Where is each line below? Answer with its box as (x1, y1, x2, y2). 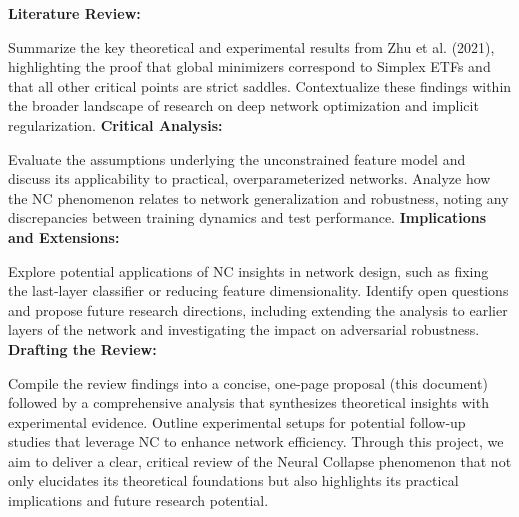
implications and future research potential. (8, 490, 269, 511)
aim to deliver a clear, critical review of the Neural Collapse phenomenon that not (8, 450, 512, 471)
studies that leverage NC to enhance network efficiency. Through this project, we (8, 431, 504, 452)
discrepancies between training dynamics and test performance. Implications (8, 207, 487, 228)
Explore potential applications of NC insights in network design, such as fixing (8, 260, 489, 281)
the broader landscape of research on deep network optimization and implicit (8, 95, 479, 116)
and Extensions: (8, 226, 120, 247)
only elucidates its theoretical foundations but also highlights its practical (8, 470, 459, 491)
